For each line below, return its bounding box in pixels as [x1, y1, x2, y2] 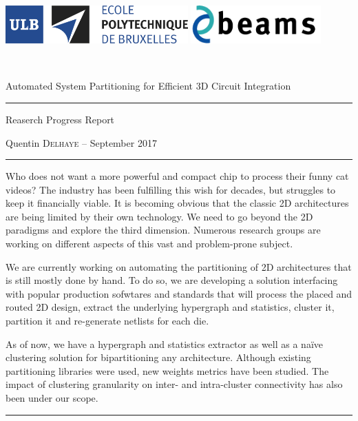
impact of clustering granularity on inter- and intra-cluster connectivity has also [6, 377, 343, 391]
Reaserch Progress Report [6, 112, 115, 126]
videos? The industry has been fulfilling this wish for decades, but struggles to [6, 182, 336, 196]
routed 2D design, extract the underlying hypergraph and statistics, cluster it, [6, 300, 335, 314]
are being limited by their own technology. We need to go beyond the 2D [6, 209, 313, 223]
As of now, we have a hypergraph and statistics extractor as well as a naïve [6, 336, 324, 351]
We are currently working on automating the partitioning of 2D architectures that [6, 259, 352, 274]
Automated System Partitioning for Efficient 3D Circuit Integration [6, 79, 291, 93]
